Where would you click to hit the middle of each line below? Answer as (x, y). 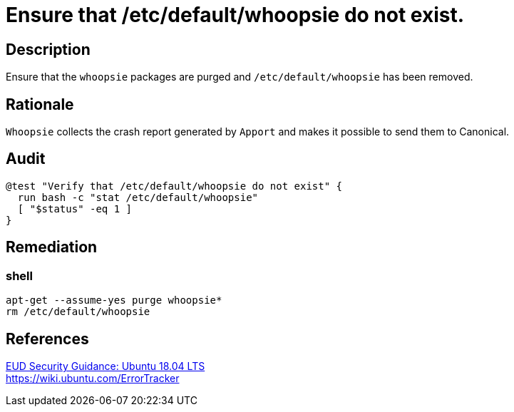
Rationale (40, 104)
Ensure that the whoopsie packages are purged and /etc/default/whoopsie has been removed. (240, 77)
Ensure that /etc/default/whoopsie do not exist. (235, 15)
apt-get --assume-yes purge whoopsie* (114, 300)
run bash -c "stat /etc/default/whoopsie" (138, 197)
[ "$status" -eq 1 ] (75, 208)
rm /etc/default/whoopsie (78, 312)
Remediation (52, 247)
